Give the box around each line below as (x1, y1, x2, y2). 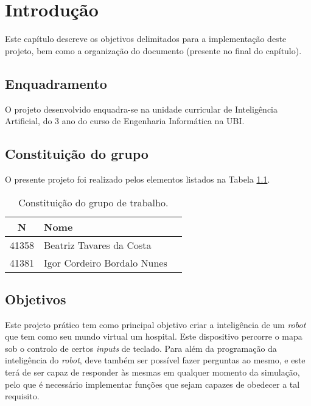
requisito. (5, 390, 40, 402)
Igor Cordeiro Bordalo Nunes (44, 255, 167, 270)
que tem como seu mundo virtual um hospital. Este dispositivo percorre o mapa (5, 330, 302, 343)
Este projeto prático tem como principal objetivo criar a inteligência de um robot (5, 318, 306, 331)
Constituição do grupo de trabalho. (18, 195, 169, 209)
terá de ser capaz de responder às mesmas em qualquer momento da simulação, (5, 366, 300, 379)
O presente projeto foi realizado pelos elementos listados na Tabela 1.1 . (5, 172, 270, 185)
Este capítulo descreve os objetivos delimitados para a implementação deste (5, 32, 287, 45)
